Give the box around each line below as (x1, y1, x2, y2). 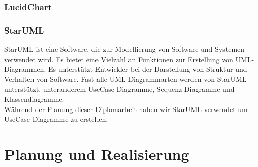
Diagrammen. (4, 64, 46, 74)
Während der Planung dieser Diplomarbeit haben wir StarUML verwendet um (4, 103, 248, 114)
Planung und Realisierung (4, 144, 189, 164)
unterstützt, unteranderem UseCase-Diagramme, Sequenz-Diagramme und (4, 83, 235, 94)
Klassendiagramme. (4, 94, 64, 104)
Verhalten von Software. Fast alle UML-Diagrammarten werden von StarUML (4, 73, 247, 84)
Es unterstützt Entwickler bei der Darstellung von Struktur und (48, 64, 247, 74)
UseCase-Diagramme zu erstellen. (4, 114, 108, 124)
